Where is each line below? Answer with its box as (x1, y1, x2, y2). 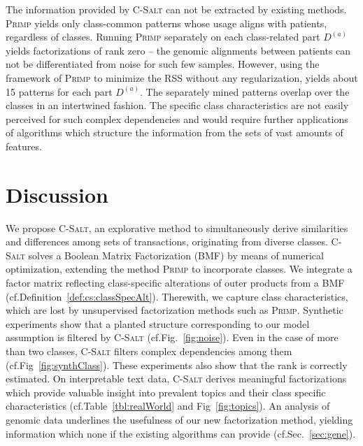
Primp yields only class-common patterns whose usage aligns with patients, (6, 15, 327, 30)
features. (6, 138, 42, 153)
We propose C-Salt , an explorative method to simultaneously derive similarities (6, 220, 348, 235)
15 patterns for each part (6, 84, 113, 99)
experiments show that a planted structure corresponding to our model (6, 316, 310, 331)
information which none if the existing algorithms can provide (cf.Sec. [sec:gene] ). (6, 426, 356, 440)
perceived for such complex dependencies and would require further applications (6, 111, 348, 126)
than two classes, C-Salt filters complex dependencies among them (6, 344, 292, 358)
